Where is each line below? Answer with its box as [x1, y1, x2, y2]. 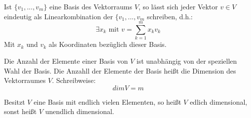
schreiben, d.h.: [147, 11, 193, 21]
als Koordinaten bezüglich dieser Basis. [48, 39, 167, 49]
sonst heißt [4, 106, 37, 117]
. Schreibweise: [52, 75, 96, 85]
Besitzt [4, 96, 25, 107]
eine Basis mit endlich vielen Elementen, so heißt [34, 96, 181, 107]
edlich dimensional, [189, 96, 248, 107]
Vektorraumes [4, 75, 46, 85]
